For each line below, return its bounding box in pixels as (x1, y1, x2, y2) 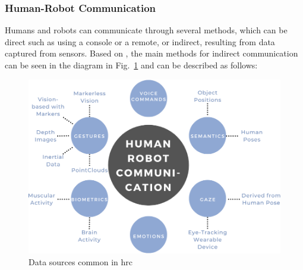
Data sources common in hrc (29, 255, 133, 268)
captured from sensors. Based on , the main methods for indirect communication (5, 47, 298, 59)
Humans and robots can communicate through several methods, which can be (5, 24, 288, 36)
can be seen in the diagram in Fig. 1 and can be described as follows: (5, 59, 258, 71)
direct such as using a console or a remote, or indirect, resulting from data (5, 35, 275, 48)
